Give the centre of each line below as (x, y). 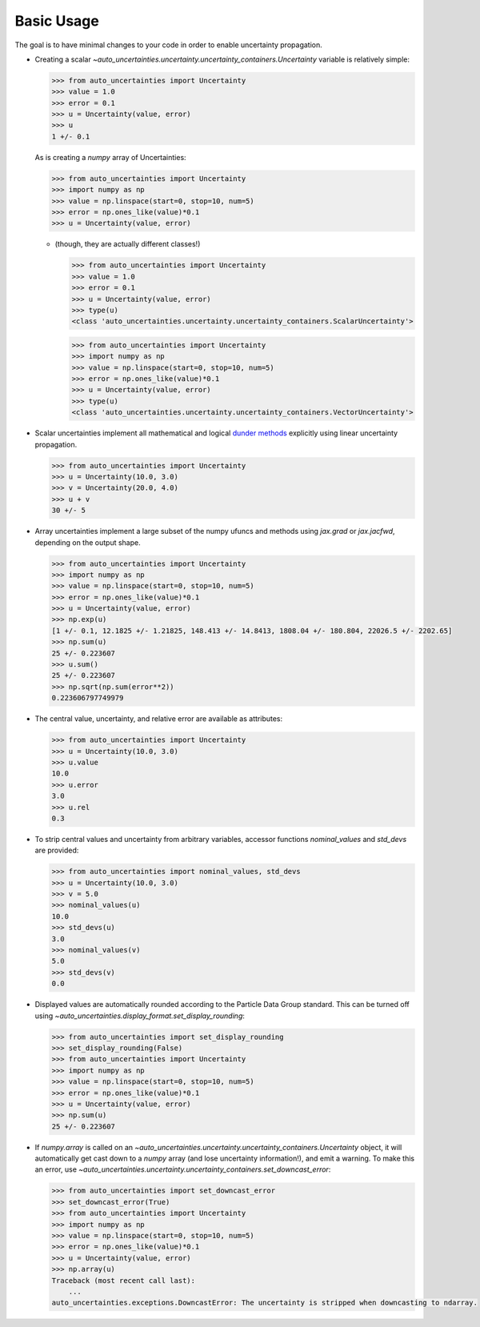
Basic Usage (57, 21)
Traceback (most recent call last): (124, 1280)
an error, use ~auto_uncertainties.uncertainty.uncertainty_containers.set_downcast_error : (183, 1169)
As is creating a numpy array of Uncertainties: (111, 157)
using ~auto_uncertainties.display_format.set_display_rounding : (140, 1016)
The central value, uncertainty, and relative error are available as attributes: (159, 719)
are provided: (57, 850)
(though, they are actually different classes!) (128, 244)
